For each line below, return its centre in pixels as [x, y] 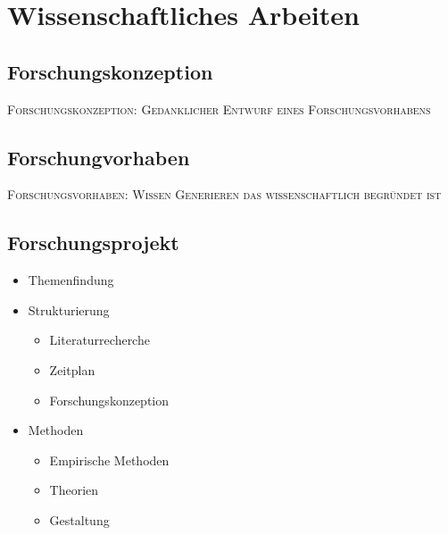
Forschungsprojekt [93, 242]
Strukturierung [69, 309]
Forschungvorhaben [99, 157]
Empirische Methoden [109, 460]
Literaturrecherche [100, 340]
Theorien [74, 490]
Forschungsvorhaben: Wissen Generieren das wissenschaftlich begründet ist [224, 194]
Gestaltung [79, 519]
